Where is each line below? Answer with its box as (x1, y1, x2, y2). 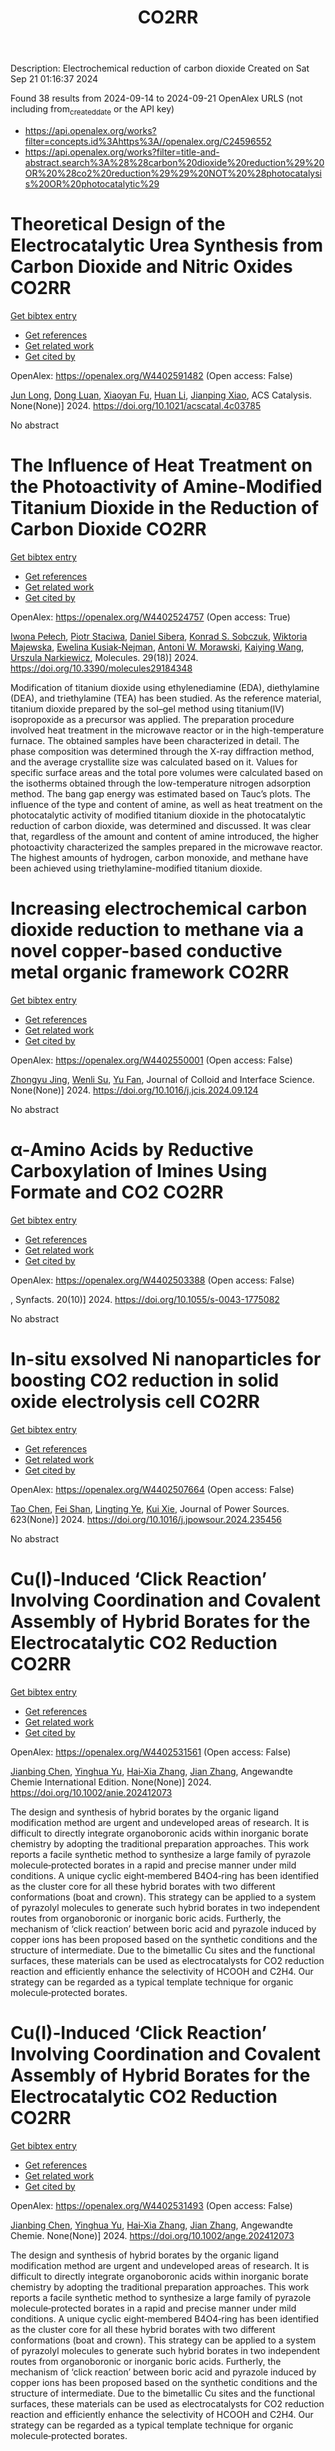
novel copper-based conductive (10, 940, 283, 963)
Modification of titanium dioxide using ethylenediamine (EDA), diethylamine (10, 681, 320, 693)
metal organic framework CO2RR (10, 961, 290, 984)
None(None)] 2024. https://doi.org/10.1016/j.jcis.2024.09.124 (10, 1084, 259, 1096)
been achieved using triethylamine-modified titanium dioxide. (10, 862, 263, 874)
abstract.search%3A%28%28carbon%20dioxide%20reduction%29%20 (24, 156, 325, 168)
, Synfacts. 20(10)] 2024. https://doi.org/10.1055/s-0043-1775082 (10, 1293, 280, 1305)
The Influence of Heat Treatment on (10, 454, 313, 477)
